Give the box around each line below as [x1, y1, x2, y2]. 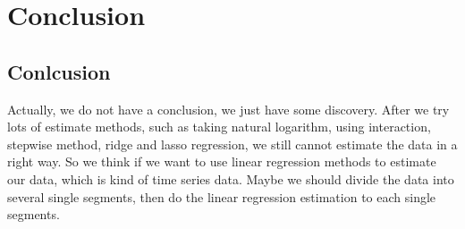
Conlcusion [7, 57, 111, 85]
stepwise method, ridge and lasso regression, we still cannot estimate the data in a [7, 134, 458, 153]
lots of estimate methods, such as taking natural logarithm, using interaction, [7, 117, 431, 136]
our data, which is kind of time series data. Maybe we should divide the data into [7, 169, 454, 188]
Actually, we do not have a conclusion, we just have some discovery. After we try [7, 99, 450, 118]
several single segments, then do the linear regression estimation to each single [7, 187, 436, 206]
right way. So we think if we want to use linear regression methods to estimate [7, 152, 436, 171]
